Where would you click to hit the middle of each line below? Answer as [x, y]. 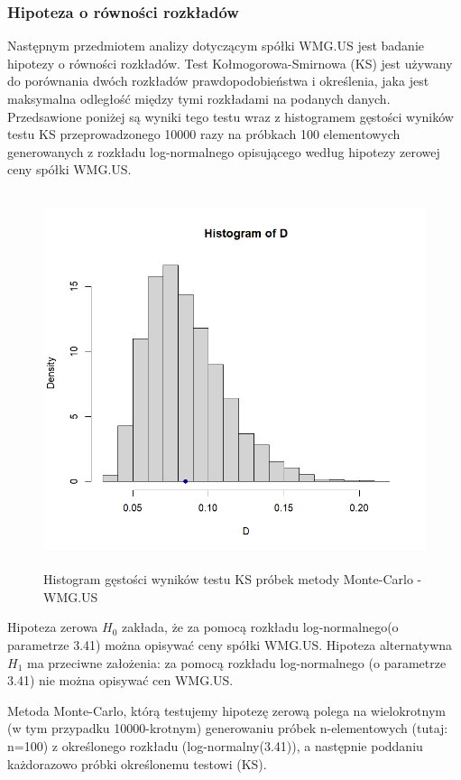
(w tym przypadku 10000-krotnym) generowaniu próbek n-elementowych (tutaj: [228, 728]
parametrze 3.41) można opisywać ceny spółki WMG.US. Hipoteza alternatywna [230, 645]
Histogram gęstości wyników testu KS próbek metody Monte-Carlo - [233, 579]
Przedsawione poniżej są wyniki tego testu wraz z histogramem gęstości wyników [230, 116]
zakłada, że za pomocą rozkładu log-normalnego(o [260, 627]
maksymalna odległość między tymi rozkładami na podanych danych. [199, 98]
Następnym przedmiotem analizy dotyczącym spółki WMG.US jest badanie [216, 46]
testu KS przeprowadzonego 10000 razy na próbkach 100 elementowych [204, 134]
